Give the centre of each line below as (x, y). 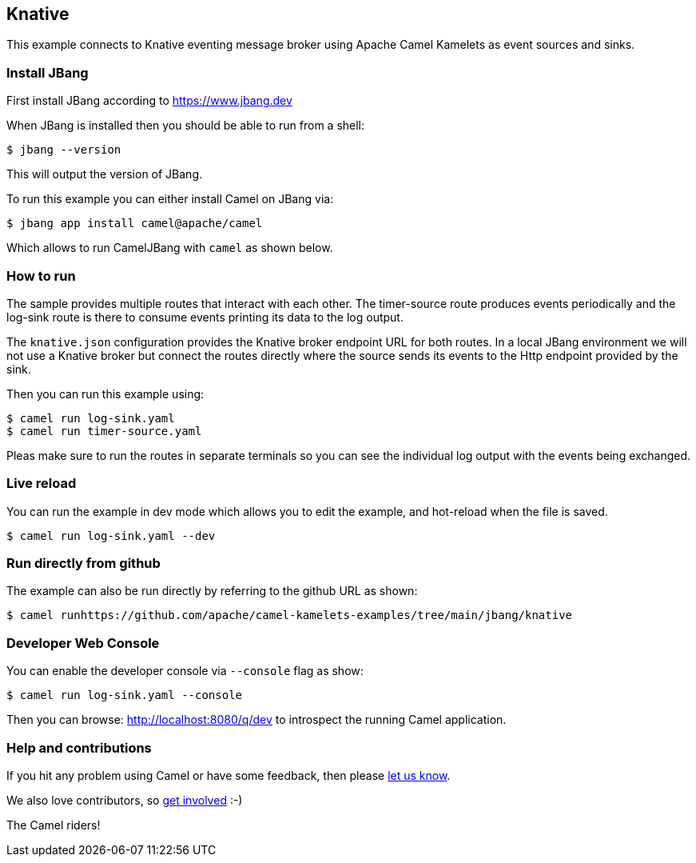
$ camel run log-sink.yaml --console (125, 695)
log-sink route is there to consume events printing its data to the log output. (205, 317)
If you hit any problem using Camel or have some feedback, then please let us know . (229, 775)
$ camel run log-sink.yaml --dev (111, 535)
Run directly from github (84, 563)
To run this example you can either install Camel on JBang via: (170, 199)
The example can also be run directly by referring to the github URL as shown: (212, 591)
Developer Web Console (83, 643)
